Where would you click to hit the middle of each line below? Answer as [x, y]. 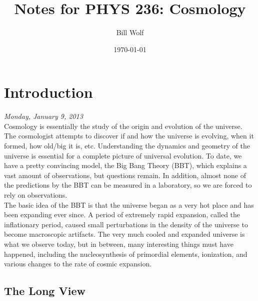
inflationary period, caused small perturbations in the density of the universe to [126, 224]
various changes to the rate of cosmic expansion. [78, 264]
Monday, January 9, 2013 [43, 116]
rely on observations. [36, 195]
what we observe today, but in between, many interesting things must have [119, 244]
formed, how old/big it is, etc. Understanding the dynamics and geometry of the [127, 146]
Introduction [48, 92]
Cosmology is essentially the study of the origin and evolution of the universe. [123, 126]
